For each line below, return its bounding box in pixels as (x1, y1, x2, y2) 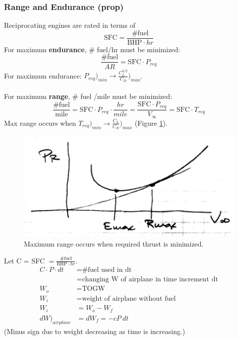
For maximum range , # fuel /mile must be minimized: (4, 91, 172, 101)
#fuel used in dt (82, 266, 132, 274)
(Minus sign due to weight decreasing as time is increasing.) (4, 326, 185, 336)
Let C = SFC (4, 255, 45, 265)
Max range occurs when (4, 117, 76, 128)
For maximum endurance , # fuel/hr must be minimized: (4, 44, 180, 54)
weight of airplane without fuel (82, 295, 176, 302)
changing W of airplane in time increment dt (82, 276, 218, 283)
